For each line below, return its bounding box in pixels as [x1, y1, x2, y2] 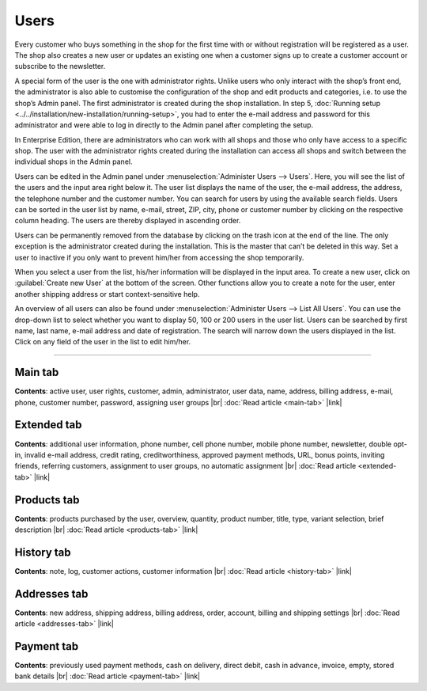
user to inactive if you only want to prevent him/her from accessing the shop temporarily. [14, 252, 304, 262]
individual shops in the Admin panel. [14, 157, 133, 166]
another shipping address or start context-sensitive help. [14, 289, 200, 298]
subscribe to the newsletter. [14, 62, 106, 71]
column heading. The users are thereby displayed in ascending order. [14, 216, 241, 226]
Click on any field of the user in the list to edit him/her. [14, 337, 191, 347]
